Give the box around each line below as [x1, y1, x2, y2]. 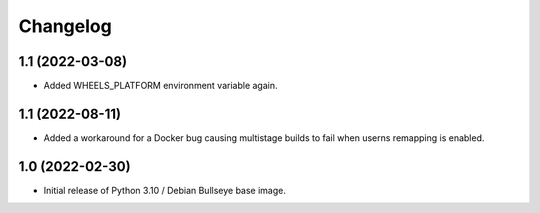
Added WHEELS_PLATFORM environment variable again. [43, 80, 278, 92]
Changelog [18, 15, 112, 37]
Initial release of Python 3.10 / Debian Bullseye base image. [43, 184, 287, 196]
